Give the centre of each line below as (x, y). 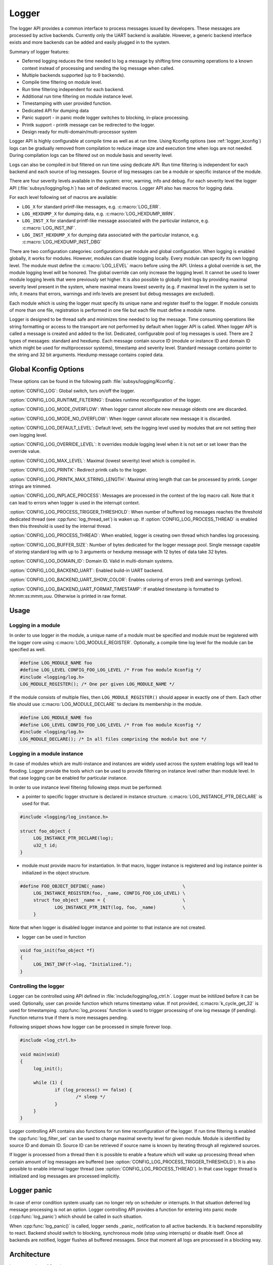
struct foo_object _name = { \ (109, 900)
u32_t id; (45, 845)
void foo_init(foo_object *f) (57, 950)
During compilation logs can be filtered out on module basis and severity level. (91, 155)
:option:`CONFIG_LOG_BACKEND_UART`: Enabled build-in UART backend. (86, 570)
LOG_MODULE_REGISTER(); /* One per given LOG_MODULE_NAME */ (97, 684)
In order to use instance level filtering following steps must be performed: (86, 787)
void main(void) (40, 1054)
